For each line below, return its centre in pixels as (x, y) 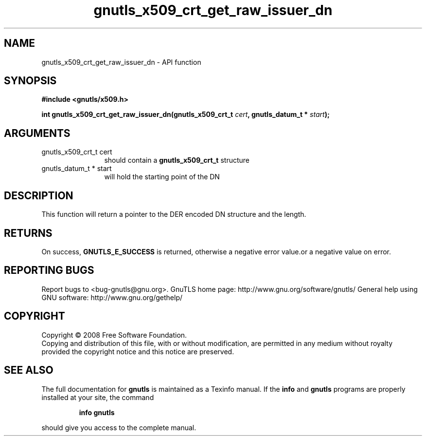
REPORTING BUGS (49, 270)
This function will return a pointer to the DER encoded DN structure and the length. (174, 214)
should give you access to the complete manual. (119, 427)
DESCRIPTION (39, 195)
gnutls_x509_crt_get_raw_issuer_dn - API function (121, 62)
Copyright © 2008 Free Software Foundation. (114, 335)
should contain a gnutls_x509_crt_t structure (177, 160)
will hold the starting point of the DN (162, 177)
